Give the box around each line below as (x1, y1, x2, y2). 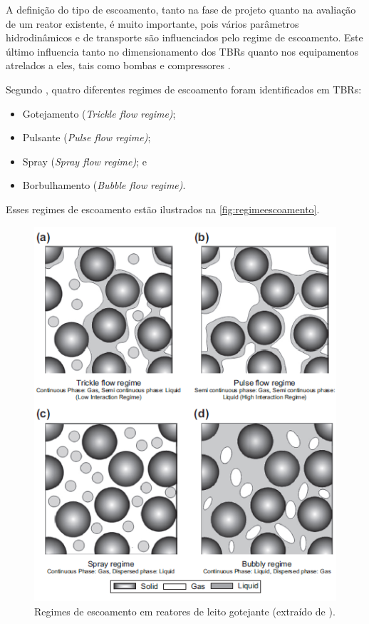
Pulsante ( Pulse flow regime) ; (22, 130, 151, 145)
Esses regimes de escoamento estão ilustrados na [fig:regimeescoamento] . (6, 201, 320, 216)
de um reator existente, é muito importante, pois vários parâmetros (6, 16, 299, 31)
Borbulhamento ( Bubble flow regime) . (22, 178, 186, 193)
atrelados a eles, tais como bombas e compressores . (6, 58, 231, 73)
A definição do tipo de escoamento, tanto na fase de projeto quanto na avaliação (6, 2, 356, 16)
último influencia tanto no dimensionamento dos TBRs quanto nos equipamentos (6, 44, 359, 58)
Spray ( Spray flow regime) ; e (22, 153, 147, 168)
